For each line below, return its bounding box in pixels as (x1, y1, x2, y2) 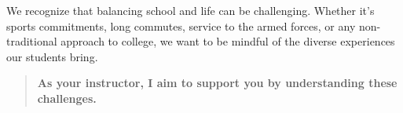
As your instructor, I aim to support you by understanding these (37, 75, 398, 91)
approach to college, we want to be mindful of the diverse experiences (60, 33, 395, 49)
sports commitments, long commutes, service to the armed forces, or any (6, 17, 356, 34)
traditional (6, 33, 57, 49)
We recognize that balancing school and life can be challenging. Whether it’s (6, 2, 375, 18)
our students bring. (6, 48, 98, 64)
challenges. (37, 89, 97, 106)
